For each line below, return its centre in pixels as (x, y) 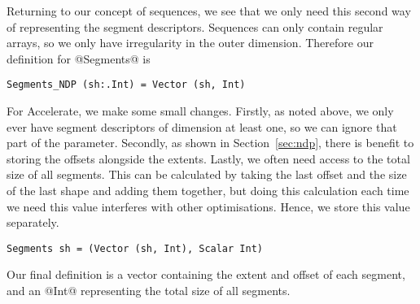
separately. (33, 222)
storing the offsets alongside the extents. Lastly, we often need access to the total (208, 158)
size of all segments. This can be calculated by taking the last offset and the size (207, 174)
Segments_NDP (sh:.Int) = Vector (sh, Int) (126, 85)
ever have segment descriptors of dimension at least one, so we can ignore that (202, 126)
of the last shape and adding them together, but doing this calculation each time (208, 190)
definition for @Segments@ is (79, 58)
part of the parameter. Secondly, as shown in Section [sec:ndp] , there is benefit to (210, 143)
